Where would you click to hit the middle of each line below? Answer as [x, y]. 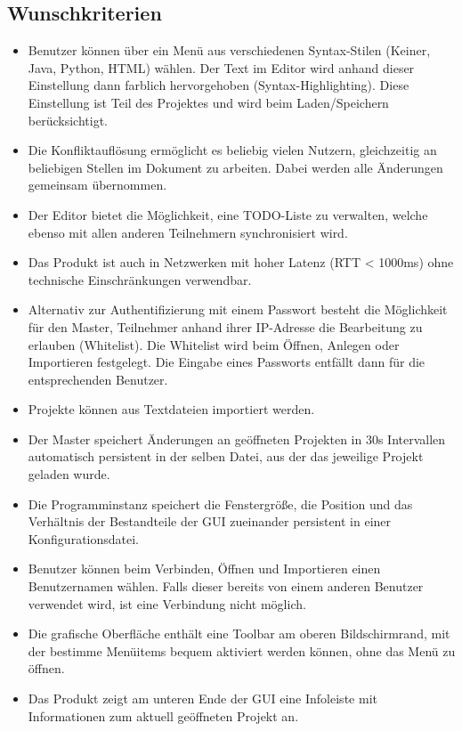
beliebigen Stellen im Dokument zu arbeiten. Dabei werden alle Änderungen [235, 167]
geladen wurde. [69, 474]
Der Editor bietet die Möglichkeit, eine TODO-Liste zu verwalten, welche [228, 214]
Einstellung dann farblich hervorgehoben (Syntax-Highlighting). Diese [219, 85]
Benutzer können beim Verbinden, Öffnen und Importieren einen [204, 569]
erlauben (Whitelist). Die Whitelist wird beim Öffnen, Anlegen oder [214, 344]
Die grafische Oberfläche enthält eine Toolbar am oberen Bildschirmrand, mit [239, 634]
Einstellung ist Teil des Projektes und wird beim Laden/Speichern [208, 102]
